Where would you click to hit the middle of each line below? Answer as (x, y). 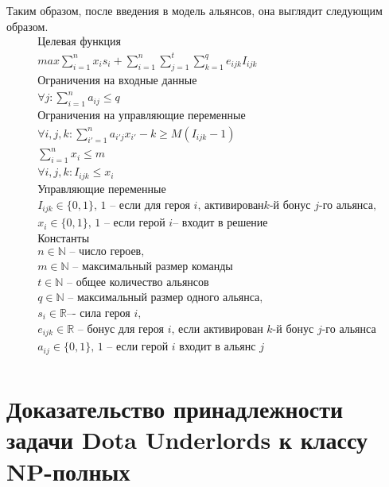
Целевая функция (79, 43)
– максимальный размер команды (153, 267)
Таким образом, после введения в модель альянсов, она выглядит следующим (194, 10)
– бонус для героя (121, 329)
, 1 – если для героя (142, 205)
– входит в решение (220, 224)
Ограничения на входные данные (117, 81)
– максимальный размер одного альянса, (165, 298)
